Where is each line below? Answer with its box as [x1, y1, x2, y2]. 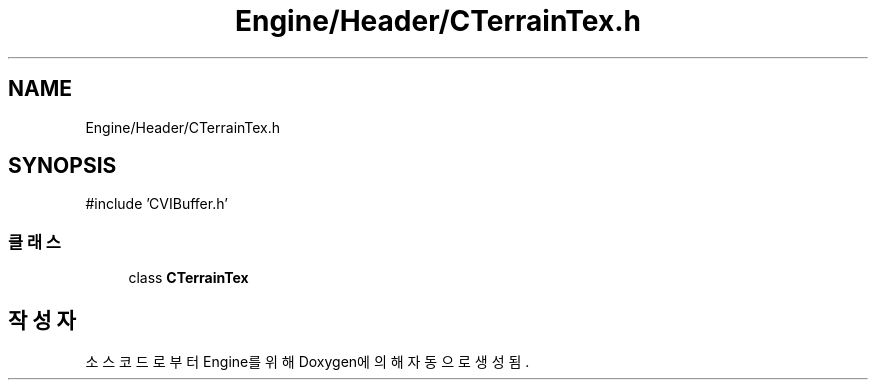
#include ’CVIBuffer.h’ [85, 195, 228, 213]
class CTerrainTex [128, 269, 249, 287]
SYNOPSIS [8, 153, 117, 179]
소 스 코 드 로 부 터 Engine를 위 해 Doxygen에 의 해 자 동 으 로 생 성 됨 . [85, 353, 530, 371]
